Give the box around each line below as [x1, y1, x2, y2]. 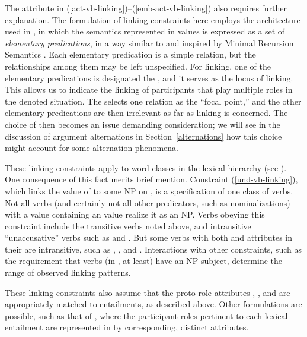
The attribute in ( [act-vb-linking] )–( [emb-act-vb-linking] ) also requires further [5, 2, 287, 14]
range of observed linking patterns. [5, 266, 131, 279]
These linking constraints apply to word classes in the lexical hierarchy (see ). [5, 161, 287, 174]
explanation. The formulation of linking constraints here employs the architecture [5, 13, 300, 26]
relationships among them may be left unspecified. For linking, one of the [5, 59, 271, 72]
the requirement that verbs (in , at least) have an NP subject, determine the [5, 254, 283, 267]
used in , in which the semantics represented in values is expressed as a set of [5, 25, 285, 37]
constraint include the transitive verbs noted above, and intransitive [5, 219, 251, 232]
